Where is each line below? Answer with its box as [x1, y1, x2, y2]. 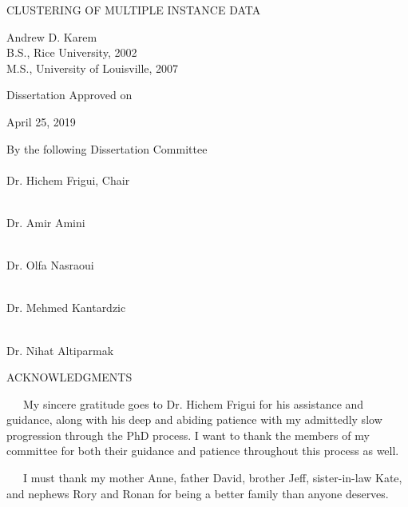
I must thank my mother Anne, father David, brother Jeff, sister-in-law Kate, [22, 469, 402, 486]
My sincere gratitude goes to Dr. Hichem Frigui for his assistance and [22, 395, 364, 412]
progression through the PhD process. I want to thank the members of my [6, 426, 370, 443]
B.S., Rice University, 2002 [6, 44, 137, 61]
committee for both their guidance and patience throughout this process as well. [6, 442, 399, 459]
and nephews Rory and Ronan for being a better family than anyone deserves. [6, 485, 389, 501]
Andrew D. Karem [6, 28, 97, 45]
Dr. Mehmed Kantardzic [6, 299, 126, 316]
